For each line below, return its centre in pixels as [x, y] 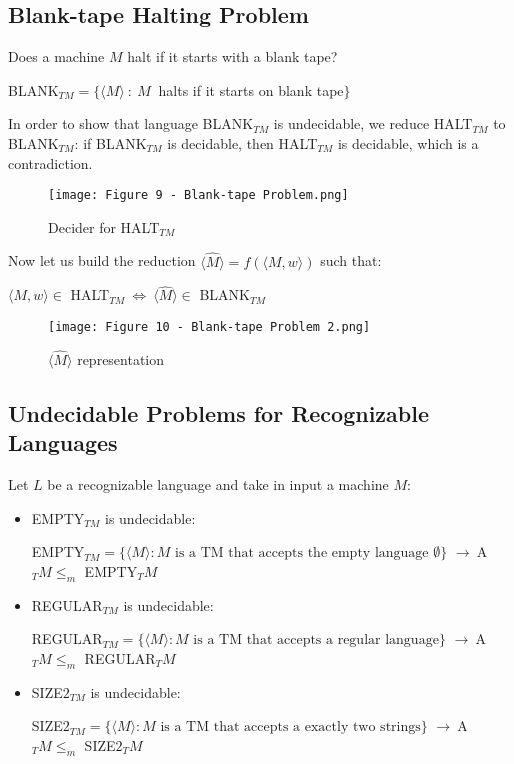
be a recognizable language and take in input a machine [218, 484]
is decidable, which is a [408, 142]
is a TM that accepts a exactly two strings [290, 727]
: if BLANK [110, 142]
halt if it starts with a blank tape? [232, 56]
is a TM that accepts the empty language [301, 553]
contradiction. [50, 162]
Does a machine [56, 56]
